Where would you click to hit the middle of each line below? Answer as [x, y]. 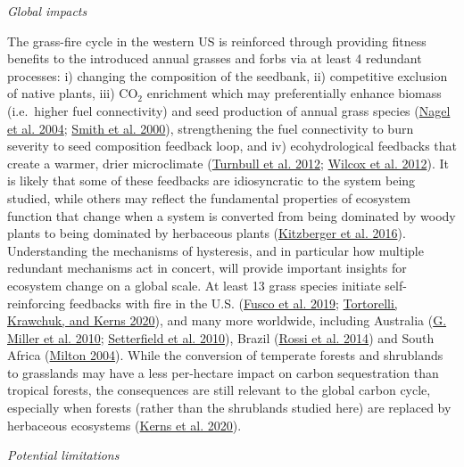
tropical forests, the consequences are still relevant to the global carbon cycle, [219, 390]
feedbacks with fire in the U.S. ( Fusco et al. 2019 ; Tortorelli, [233, 303]
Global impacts [47, 11]
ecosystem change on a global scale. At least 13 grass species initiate [194, 285]
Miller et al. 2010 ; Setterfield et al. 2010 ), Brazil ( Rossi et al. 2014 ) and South [221, 337]
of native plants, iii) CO [73, 93]
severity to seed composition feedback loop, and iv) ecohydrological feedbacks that [232, 146]
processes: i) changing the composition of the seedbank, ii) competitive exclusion [228, 75]
